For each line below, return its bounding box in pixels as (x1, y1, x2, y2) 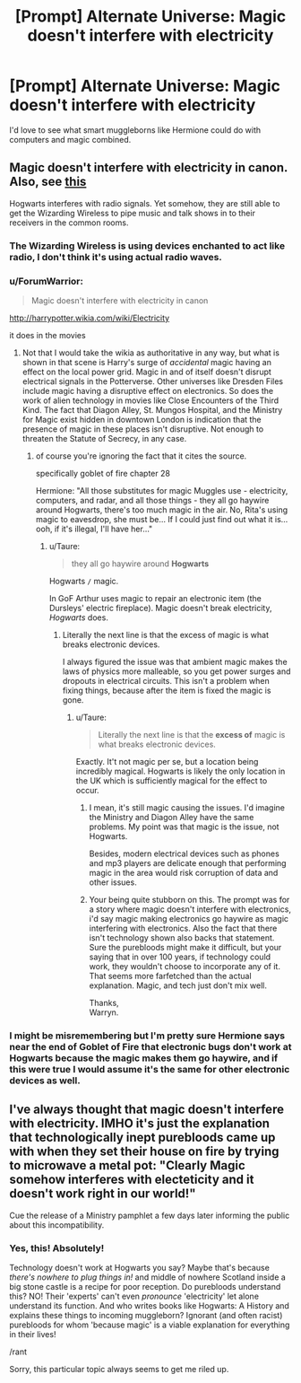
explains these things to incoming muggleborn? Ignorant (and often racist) (9, 1310, 283, 1320)
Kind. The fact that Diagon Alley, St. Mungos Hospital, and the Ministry (21, 404, 283, 415)
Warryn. (89, 1007, 119, 1018)
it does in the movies (9, 329, 87, 340)
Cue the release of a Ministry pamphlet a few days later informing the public (9, 1210, 290, 1221)
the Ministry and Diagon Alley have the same (89, 811, 254, 822)
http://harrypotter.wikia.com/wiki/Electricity (9, 312, 170, 323)
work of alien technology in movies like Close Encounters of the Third (21, 395, 279, 406)
